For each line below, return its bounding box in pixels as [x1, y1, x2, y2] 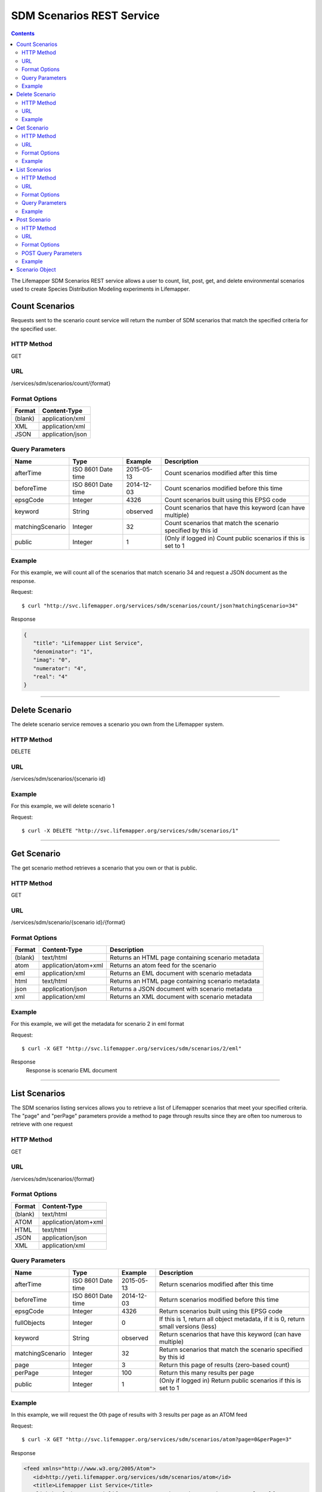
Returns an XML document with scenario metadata [109, 992, 253, 1001]
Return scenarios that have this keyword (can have [159, 1330, 302, 1338]
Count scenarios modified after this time [164, 468, 277, 477]
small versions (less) [159, 1322, 217, 1330]
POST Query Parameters [21, 249, 82, 257]
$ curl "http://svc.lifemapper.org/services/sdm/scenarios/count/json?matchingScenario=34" [21, 602, 298, 609]
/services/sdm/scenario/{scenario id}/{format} [11, 919, 126, 926]
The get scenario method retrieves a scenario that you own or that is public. [11, 864, 197, 871]
